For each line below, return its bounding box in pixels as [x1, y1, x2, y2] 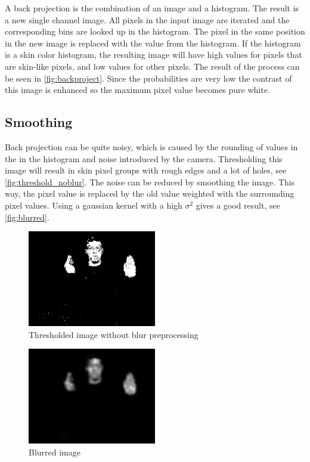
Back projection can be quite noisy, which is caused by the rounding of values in [5, 140, 298, 153]
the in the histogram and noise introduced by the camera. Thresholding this [5, 152, 283, 165]
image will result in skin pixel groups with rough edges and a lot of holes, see [5, 164, 287, 176]
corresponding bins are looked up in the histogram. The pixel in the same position [5, 25, 305, 38]
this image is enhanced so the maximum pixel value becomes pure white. [5, 83, 270, 96]
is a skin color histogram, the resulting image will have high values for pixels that [5, 48, 302, 61]
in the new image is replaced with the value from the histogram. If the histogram [5, 36, 301, 49]
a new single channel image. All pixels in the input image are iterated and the [5, 13, 290, 26]
